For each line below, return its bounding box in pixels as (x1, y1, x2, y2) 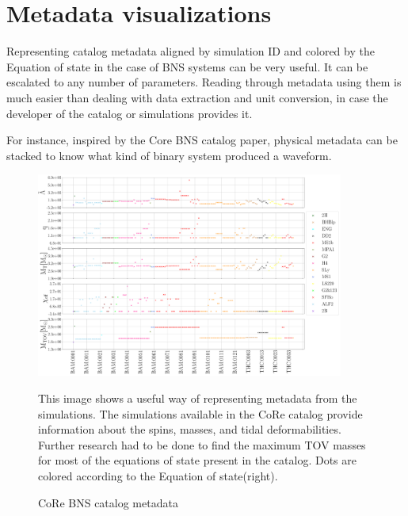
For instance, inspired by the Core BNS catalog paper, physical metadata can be (6, 132, 398, 148)
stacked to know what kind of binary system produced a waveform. (6, 147, 332, 163)
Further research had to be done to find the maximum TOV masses (38, 436, 366, 453)
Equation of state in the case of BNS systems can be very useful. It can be (6, 58, 368, 75)
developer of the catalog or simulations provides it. (6, 105, 253, 121)
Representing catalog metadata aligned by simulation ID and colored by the (6, 43, 375, 59)
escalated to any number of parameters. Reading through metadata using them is (6, 74, 402, 90)
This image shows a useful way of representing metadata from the (38, 390, 357, 407)
